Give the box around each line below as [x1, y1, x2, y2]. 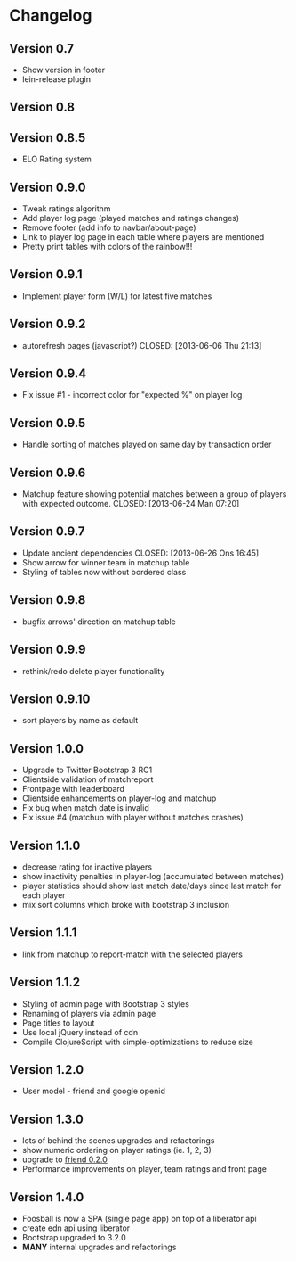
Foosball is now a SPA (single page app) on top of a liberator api [21, 1214, 257, 1224]
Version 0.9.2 [9, 317, 86, 332]
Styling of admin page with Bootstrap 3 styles [21, 998, 189, 1009]
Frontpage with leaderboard [21, 784, 125, 795]
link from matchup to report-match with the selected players [21, 949, 243, 960]
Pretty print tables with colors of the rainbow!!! [21, 242, 193, 252]
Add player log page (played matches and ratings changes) [21, 213, 240, 224]
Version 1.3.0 [9, 1111, 84, 1126]
